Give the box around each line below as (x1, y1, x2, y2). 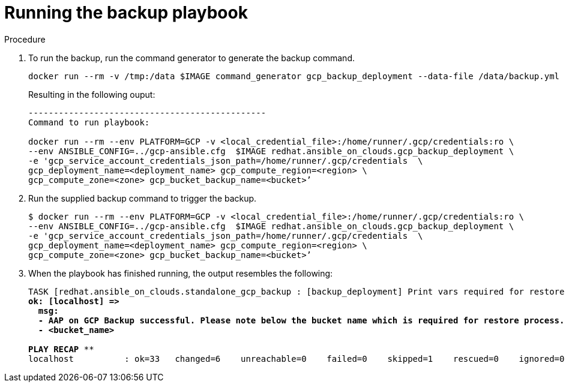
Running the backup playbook (4, 2, 248, 23)
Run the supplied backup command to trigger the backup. (28, 193, 257, 203)
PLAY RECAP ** (28, 344, 94, 354)
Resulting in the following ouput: (28, 89, 155, 100)
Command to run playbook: (28, 117, 150, 127)
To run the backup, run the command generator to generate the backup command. (28, 52, 355, 63)
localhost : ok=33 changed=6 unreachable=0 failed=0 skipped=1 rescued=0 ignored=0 (28, 353, 565, 364)
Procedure (4, 34, 46, 44)
